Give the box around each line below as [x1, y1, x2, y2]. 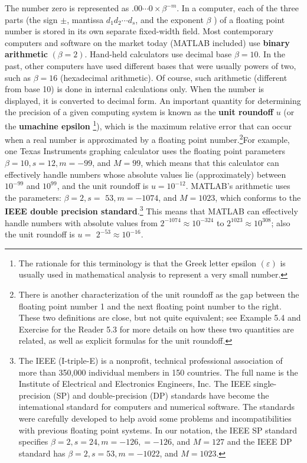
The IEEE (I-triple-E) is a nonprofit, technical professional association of [18, 354, 283, 366]
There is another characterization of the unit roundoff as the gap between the [18, 288, 299, 301]
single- [253, 377, 277, 390]
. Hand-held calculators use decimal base [84, 48, 232, 60]
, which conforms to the [215, 191, 301, 203]
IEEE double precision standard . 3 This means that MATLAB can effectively [5, 203, 298, 217]
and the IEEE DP [227, 435, 292, 448]
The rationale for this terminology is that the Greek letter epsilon [18, 256, 257, 269]
